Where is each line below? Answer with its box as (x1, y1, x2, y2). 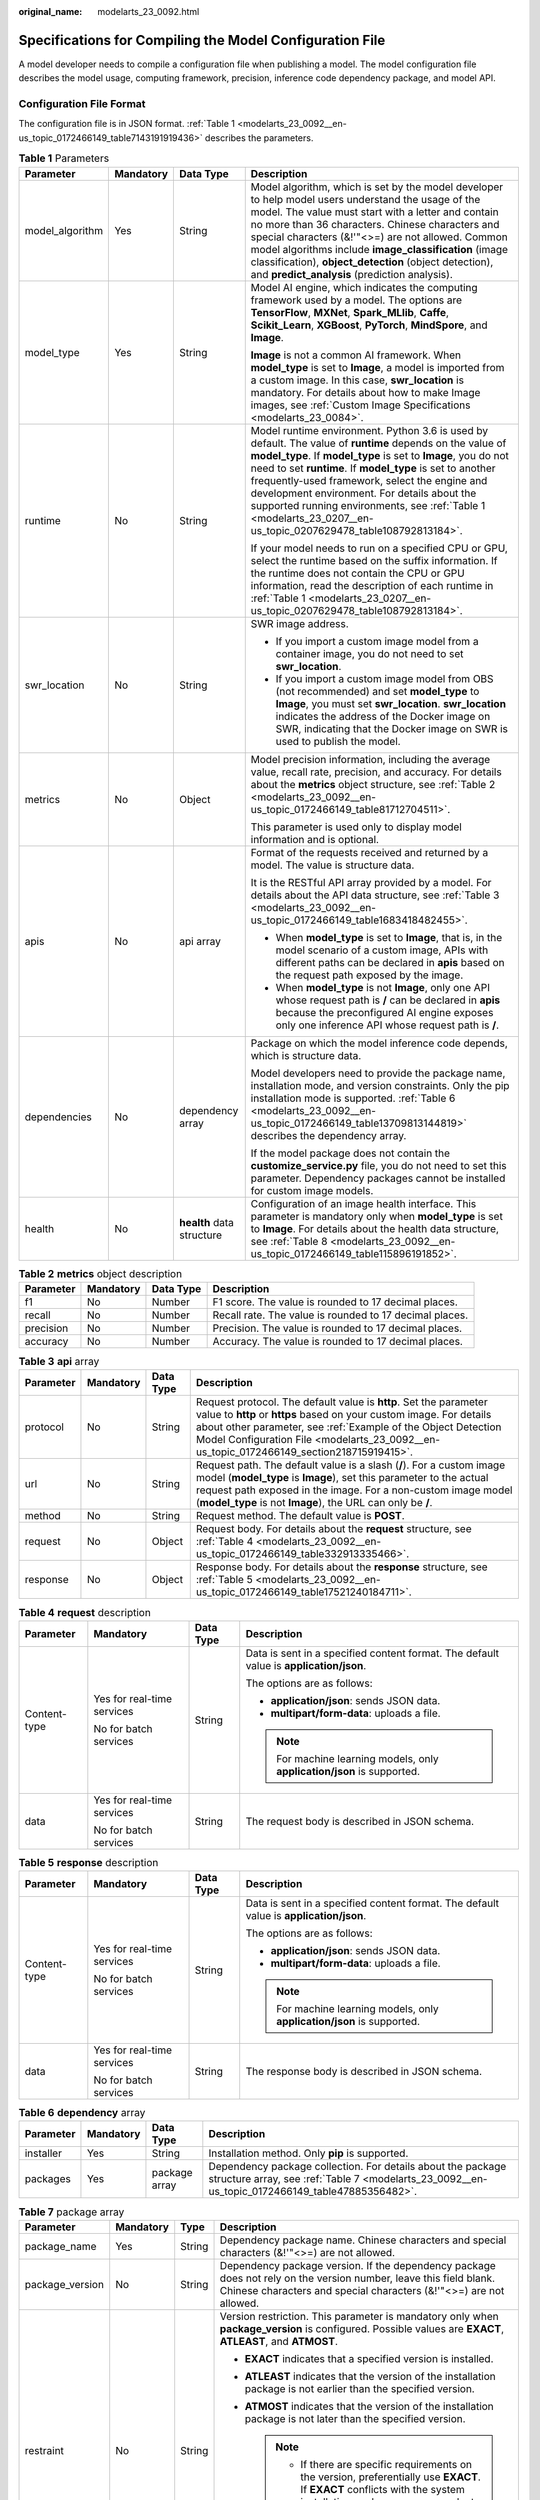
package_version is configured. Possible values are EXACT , (219, 2321, 505, 2335)
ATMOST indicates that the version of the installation (244, 2399, 494, 2413)
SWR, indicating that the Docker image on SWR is (275, 721, 509, 735)
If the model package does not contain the (250, 1146, 450, 1160)
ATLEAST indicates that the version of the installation (244, 2369, 497, 2383)
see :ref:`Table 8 (250, 1234, 328, 1248)
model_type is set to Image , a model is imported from (250, 360, 505, 374)
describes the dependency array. (250, 1128, 407, 1142)
